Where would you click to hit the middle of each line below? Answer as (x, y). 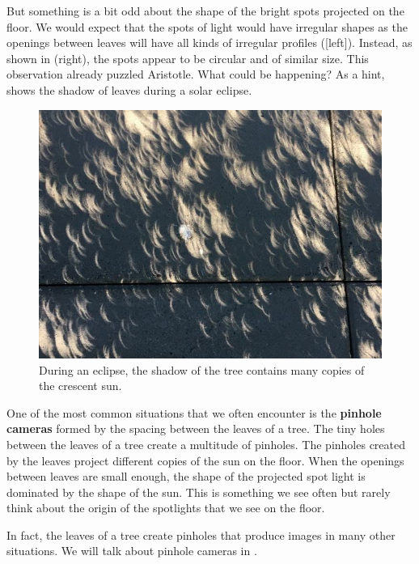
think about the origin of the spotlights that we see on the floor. (166, 508)
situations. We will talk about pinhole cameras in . (132, 551)
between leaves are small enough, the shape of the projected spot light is (186, 476)
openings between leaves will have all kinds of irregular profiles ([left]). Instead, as (209, 42)
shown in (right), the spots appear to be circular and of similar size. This (188, 58)
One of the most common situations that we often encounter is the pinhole (194, 412)
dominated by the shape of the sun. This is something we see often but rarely (199, 492)
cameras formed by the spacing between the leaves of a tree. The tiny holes (196, 428)
